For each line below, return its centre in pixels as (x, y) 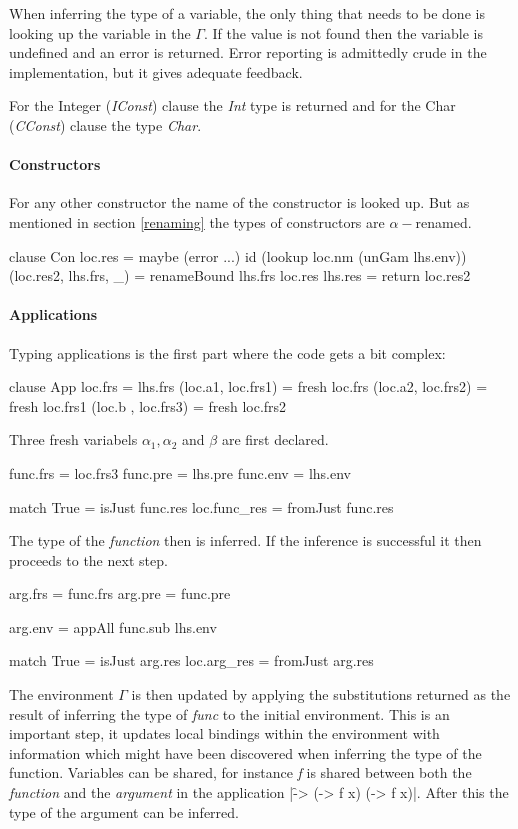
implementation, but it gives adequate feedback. (156, 71)
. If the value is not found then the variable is (343, 32)
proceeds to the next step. (88, 559)
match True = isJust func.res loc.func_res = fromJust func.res (201, 506)
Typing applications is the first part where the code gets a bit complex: (227, 352)
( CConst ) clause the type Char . (105, 124)
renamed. (443, 221)
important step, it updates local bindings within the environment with (224, 733)
